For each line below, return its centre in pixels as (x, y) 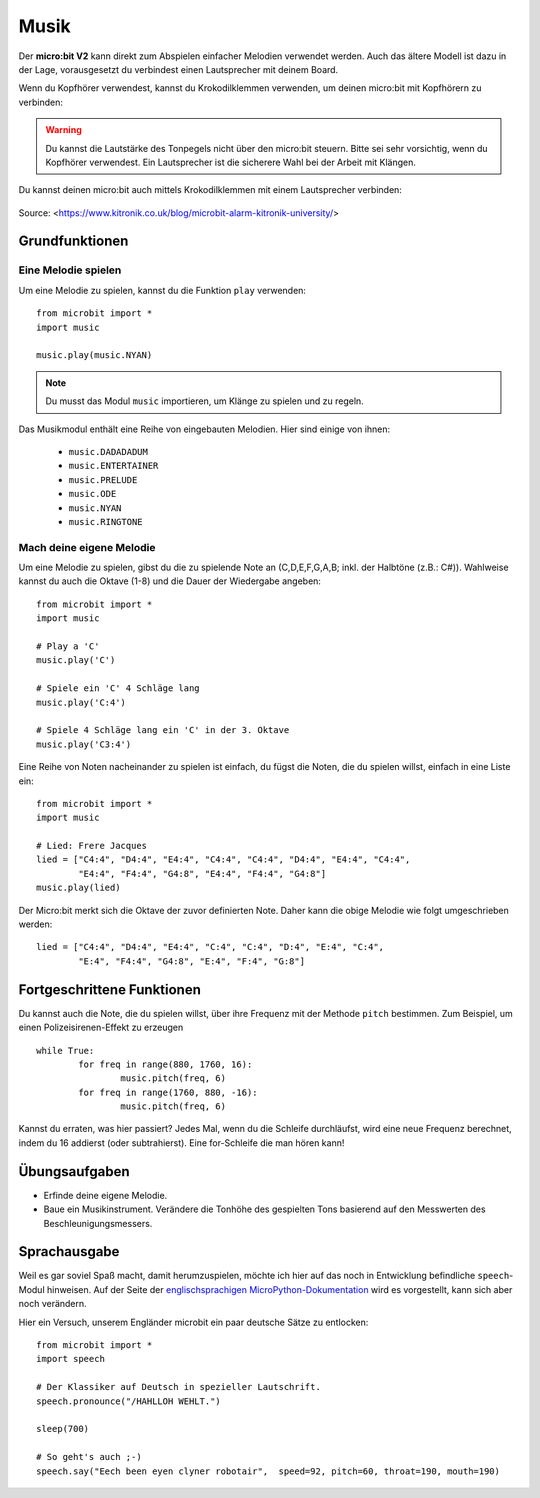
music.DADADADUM (108, 451)
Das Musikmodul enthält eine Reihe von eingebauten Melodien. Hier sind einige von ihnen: (204, 429)
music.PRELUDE (103, 479)
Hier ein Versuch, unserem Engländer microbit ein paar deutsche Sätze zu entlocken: (193, 1322)
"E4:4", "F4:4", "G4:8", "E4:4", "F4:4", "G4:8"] (202, 873)
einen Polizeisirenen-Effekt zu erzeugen (101, 1027)
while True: (65, 1050)
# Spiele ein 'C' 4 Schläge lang (118, 688)
